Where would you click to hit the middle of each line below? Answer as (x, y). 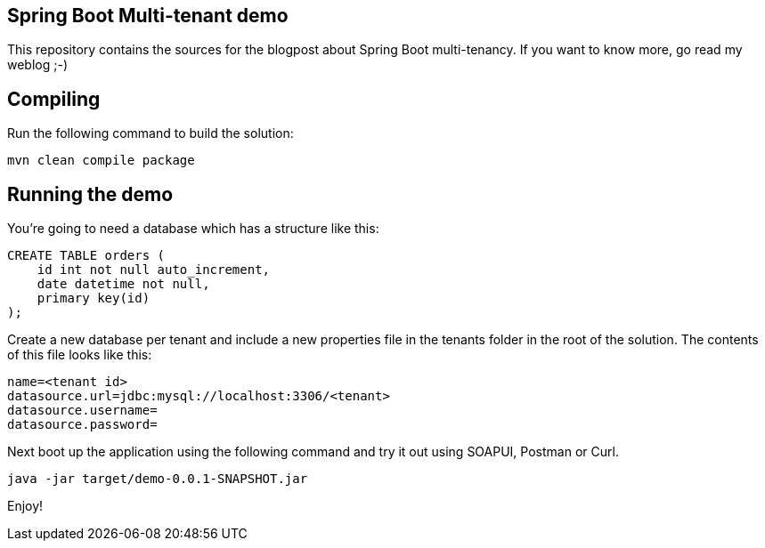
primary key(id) (94, 298)
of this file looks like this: (80, 355)
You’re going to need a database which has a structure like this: (193, 229)
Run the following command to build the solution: (151, 133)
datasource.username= (82, 411)
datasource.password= (82, 425)
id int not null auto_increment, (154, 270)
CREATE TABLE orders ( (86, 256)
